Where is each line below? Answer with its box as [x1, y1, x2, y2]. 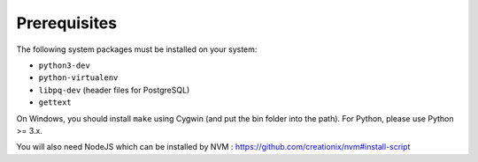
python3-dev [38, 60, 90, 70]
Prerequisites [16, 13, 118, 33]
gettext [38, 98, 73, 107]
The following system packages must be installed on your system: [16, 44, 258, 55]
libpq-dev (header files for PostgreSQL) [38, 85, 190, 95]
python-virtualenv [38, 73, 119, 83]
